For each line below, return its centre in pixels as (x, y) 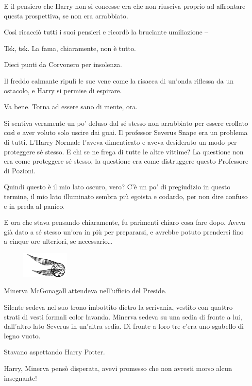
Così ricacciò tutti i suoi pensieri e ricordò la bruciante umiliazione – (106, 32)
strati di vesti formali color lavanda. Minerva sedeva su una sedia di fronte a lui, (123, 316)
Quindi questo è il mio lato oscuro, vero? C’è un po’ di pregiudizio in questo (117, 187)
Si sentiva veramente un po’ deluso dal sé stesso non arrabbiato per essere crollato (126, 123)
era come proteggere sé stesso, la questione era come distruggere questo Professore (126, 161)
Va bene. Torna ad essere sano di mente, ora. (71, 107)
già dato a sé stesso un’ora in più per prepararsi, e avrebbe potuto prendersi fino (124, 231)
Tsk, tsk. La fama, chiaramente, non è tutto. (70, 48)
